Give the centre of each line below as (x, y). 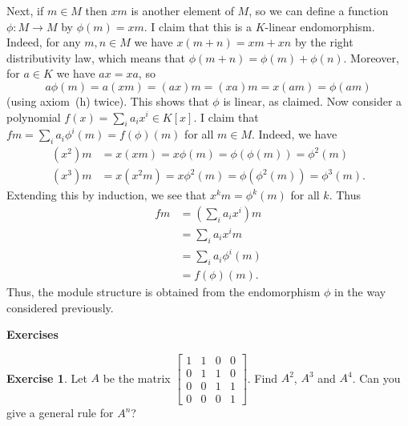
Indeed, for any (44, 42)
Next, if (25, 10)
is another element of (182, 10)
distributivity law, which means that (96, 57)
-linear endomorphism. (320, 26)
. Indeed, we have (294, 134)
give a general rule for (60, 413)
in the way (360, 292)
